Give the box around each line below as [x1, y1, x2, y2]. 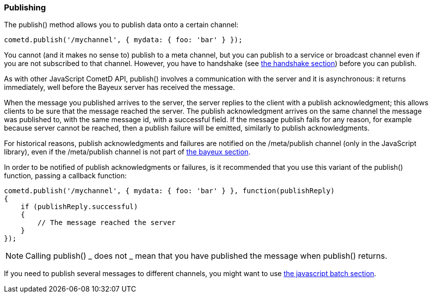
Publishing [4, 2, 46, 12]
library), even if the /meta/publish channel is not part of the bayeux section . [4, 148, 251, 156]
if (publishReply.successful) [20, 203, 138, 211]
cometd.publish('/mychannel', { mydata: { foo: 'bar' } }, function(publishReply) [4, 187, 335, 195]
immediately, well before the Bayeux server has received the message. [4, 83, 235, 92]
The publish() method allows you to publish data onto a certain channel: [4, 20, 239, 29]
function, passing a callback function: [4, 171, 127, 180]
